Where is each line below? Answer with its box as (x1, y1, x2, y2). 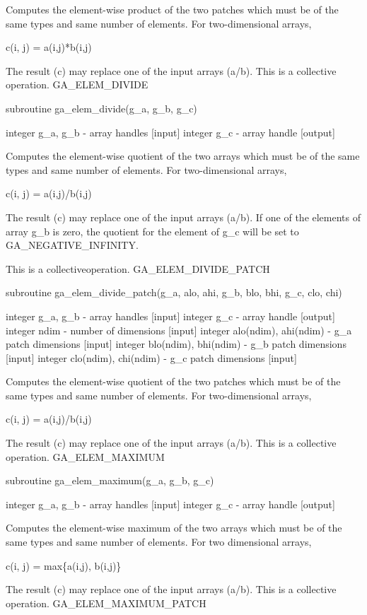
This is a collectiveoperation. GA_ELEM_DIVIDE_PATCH (6, 261, 270, 276)
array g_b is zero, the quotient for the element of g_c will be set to (6, 223, 299, 238)
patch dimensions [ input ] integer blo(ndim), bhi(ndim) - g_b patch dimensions (6, 336, 346, 351)
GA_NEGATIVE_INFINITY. (6, 238, 139, 252)
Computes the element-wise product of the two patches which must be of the (6, 2, 339, 16)
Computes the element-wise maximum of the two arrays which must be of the (6, 520, 342, 535)
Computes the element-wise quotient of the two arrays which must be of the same (6, 148, 360, 163)
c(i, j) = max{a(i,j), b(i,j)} (6, 558, 122, 573)
